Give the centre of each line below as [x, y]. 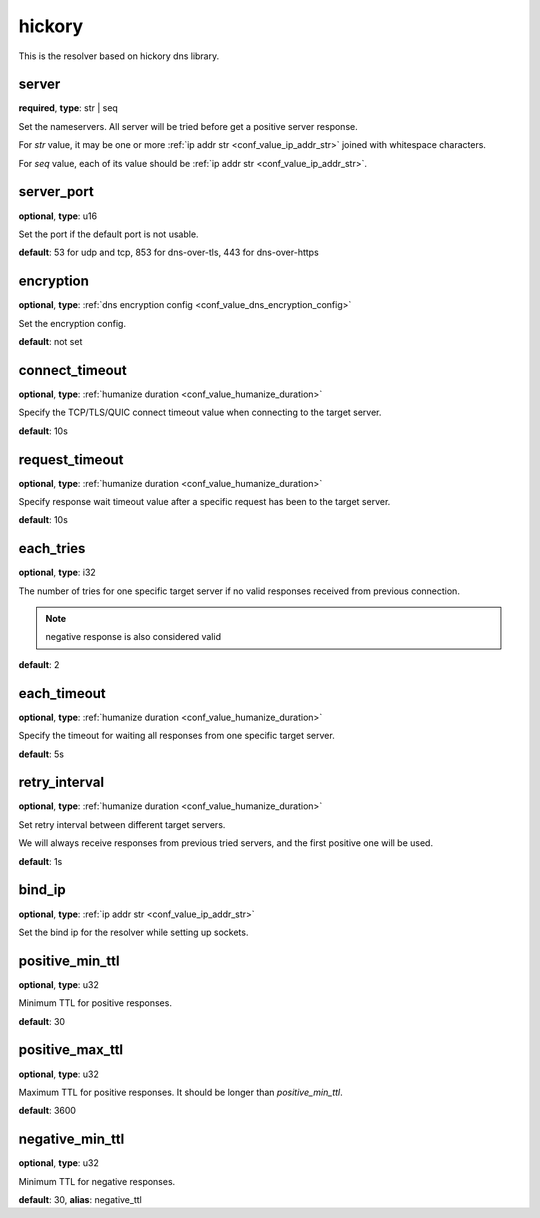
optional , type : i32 [57, 572]
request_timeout [71, 459]
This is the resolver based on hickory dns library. [119, 56]
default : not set [50, 341]
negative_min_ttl [71, 1139]
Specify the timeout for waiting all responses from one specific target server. [176, 736]
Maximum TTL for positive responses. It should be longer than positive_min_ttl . [181, 1092]
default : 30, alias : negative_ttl [80, 1199]
